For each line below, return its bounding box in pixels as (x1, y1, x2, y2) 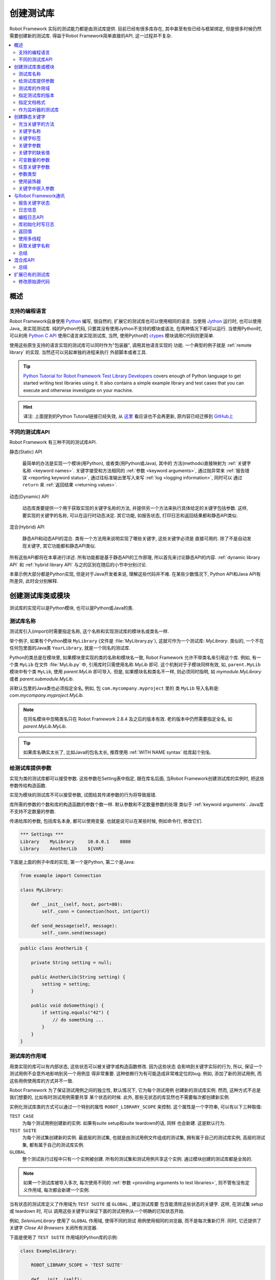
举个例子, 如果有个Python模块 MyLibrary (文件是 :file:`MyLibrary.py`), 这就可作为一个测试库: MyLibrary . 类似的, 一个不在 (9, 637, 264, 644)
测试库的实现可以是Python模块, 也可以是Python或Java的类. (9, 605, 134, 611)
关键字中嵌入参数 (18, 185, 55, 191)
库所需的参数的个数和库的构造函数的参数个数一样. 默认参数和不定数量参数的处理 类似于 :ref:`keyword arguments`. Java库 (9, 801, 264, 807)
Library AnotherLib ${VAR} (20, 846, 104, 852)
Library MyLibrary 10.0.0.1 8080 (20, 839, 131, 844)
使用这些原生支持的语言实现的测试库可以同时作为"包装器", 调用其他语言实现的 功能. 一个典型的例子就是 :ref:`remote (9, 342, 252, 348)
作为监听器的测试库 (18, 106, 59, 113)
